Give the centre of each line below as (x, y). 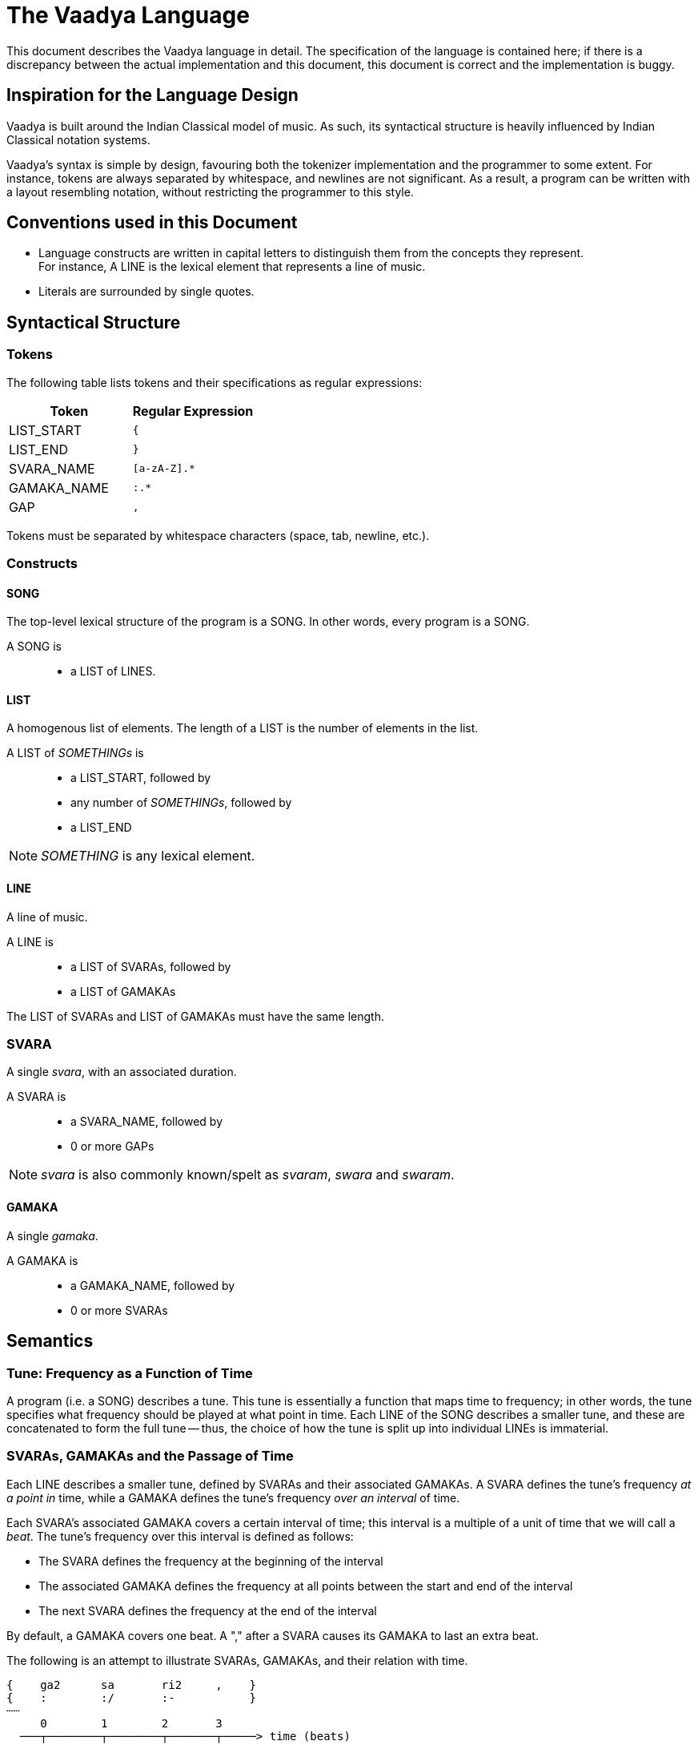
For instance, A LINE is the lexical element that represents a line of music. (232, 267)
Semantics (50, 1341)
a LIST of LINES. (113, 671)
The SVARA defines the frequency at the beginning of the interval (211, 1561)
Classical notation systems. (78, 139)
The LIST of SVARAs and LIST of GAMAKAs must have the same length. (195, 1016)
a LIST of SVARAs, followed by (151, 966)
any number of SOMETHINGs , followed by (181, 803)
